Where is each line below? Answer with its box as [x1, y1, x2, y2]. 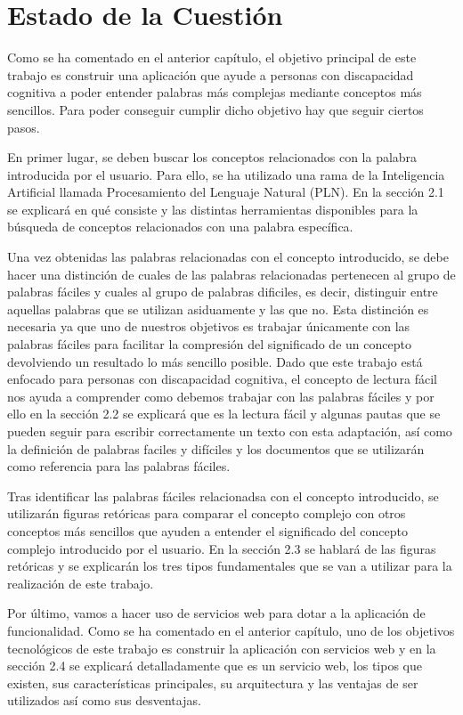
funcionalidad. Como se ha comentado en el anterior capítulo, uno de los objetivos [7, 621, 455, 639]
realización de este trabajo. [7, 573, 154, 592]
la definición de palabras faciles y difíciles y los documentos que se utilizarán [7, 439, 425, 458]
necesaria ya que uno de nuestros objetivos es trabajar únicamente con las [7, 317, 410, 336]
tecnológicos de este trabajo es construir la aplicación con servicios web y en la [7, 638, 436, 657]
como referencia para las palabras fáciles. [7, 457, 231, 475]
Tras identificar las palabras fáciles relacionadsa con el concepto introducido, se [7, 486, 439, 505]
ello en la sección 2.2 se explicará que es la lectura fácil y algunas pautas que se [7, 404, 441, 423]
